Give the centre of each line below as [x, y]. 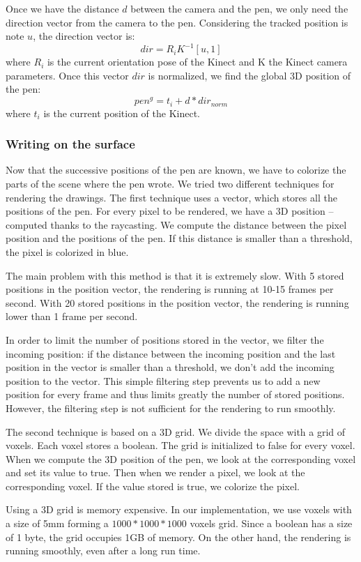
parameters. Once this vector [67, 75]
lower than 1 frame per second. [72, 316]
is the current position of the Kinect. [122, 113]
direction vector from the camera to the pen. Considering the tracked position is [177, 22]
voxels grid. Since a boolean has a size [271, 523]
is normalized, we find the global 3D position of [249, 75]
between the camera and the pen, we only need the [239, 8]
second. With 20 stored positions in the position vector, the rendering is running [177, 302]
